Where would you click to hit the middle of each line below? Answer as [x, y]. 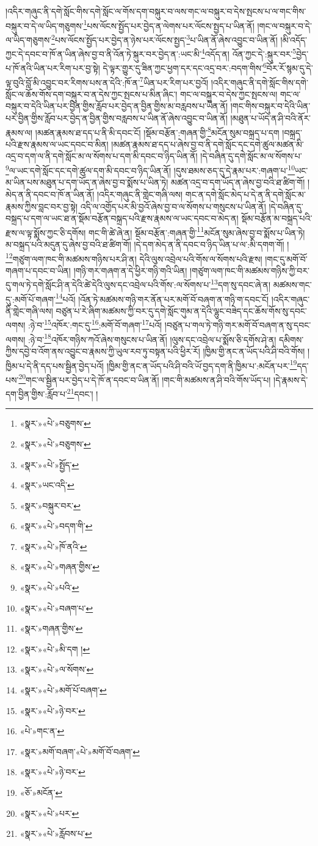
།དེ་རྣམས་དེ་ [291, 379]
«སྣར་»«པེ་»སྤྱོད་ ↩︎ [49, 464]
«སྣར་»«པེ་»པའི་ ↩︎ [49, 587]
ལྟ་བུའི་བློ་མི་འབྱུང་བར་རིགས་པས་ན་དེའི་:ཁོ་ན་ [73, 82]
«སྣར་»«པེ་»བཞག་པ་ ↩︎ [56, 608]
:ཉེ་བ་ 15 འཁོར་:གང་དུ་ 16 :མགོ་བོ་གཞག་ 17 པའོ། [95, 324]
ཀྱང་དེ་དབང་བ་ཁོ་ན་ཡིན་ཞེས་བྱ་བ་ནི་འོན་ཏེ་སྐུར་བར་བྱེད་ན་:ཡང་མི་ [103, 53]
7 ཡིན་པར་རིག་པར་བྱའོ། [174, 81]
